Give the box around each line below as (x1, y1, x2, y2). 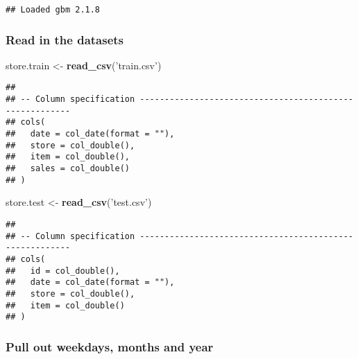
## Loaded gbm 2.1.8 (6, 5, 101, 15)
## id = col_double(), (6, 265, 120, 276)
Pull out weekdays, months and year (6, 338, 214, 355)
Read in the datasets (6, 30, 124, 48)
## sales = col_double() (6, 164, 130, 174)
